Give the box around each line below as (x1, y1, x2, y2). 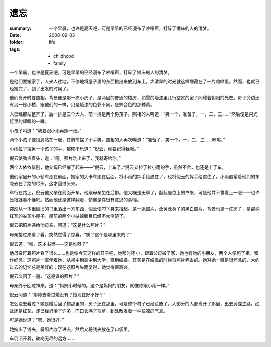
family (53, 60, 66, 66)
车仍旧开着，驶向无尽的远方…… (9, 335, 75, 341)
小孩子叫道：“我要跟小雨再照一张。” (9, 127, 82, 133)
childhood (53, 53, 74, 59)
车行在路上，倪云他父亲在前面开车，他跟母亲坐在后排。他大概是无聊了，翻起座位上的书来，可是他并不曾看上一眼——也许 (9, 190, 260, 196)
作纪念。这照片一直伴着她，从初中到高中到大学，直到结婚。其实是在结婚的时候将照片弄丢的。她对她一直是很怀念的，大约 (9, 257, 260, 263)
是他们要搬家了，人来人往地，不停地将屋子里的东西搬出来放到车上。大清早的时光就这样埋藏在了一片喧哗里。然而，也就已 (9, 78, 260, 85)
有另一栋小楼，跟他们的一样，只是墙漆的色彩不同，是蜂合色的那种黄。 (9, 102, 155, 108)
